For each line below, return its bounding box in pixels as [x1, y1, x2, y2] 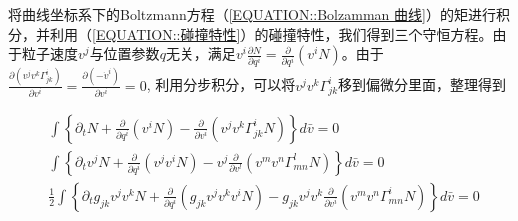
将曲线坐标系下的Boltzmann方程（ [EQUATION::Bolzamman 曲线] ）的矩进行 [8, 4, 496, 24]
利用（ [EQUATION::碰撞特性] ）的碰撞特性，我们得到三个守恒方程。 [49, 23, 493, 44]
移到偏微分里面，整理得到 [338, 74, 507, 95]
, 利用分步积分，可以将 [146, 74, 296, 95]
